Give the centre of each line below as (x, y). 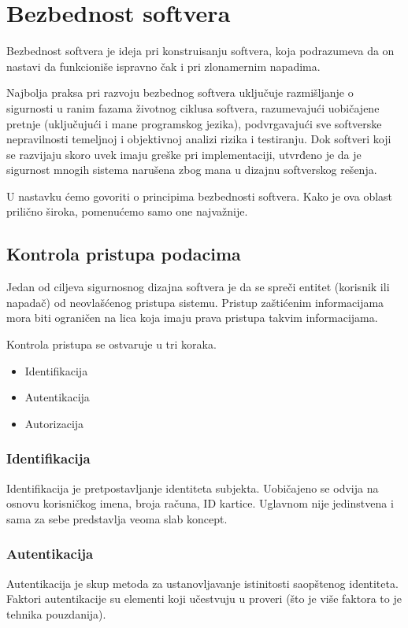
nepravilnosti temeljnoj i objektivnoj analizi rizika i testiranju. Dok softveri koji (199, 139)
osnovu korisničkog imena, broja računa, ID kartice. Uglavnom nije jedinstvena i (200, 503)
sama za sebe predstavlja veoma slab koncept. (117, 518)
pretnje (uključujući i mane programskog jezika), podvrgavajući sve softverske (194, 123)
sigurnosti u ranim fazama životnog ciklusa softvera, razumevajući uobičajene (193, 107)
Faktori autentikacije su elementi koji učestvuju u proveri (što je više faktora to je (204, 598)
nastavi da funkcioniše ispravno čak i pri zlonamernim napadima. (163, 66)
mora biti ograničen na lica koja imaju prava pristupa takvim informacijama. (192, 318)
